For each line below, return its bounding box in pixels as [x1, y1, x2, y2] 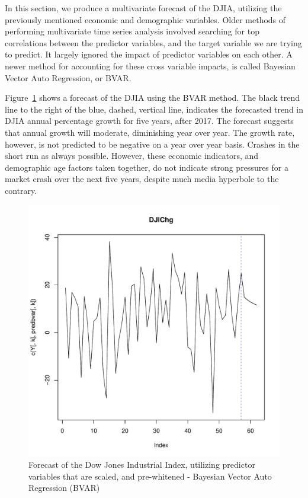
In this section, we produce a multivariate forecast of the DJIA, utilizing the [5, 2, 282, 14]
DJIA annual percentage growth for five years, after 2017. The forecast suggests [5, 114, 294, 127]
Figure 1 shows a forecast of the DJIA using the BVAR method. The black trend [5, 91, 300, 104]
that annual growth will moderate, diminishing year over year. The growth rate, [5, 126, 295, 138]
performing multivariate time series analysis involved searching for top [5, 25, 259, 37]
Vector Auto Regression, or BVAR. [5, 71, 131, 84]
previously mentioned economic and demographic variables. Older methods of [5, 13, 286, 25]
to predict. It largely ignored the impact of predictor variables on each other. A [5, 48, 293, 60]
